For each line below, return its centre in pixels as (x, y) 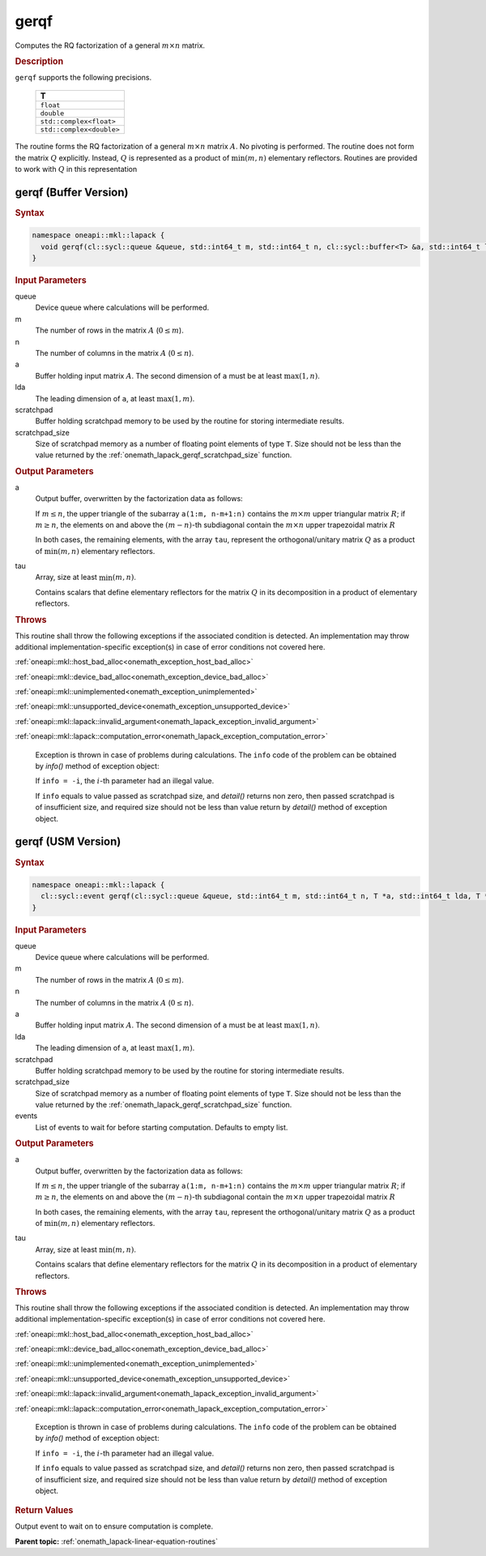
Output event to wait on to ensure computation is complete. (114, 1526)
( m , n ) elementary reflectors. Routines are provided (330, 157)
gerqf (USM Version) (68, 842)
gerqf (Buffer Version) (72, 192)
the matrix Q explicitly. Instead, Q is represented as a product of (122, 157)
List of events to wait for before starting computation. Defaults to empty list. (162, 1127)
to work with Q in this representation (76, 169)
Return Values (44, 1511)
